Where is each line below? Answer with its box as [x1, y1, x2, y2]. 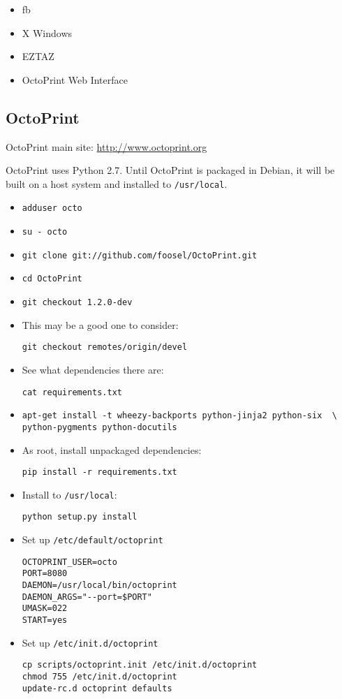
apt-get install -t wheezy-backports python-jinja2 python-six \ [22, 411, 337, 421]
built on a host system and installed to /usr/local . [6, 176, 228, 191]
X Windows [22, 25, 73, 40]
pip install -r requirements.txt [22, 467, 177, 478]
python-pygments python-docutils [22, 422, 177, 432]
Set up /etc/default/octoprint [22, 532, 163, 547]
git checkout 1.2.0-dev [22, 297, 133, 308]
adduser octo [22, 203, 82, 214]
